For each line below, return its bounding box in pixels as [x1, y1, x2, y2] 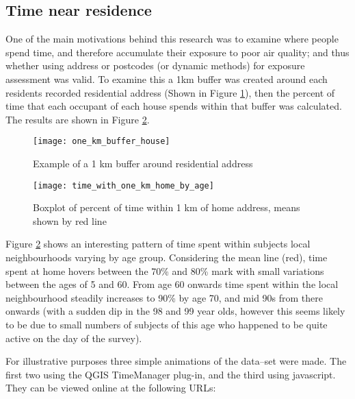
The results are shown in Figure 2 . [5, 112, 150, 126]
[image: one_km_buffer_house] [33, 136, 170, 147]
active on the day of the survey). [5, 330, 142, 345]
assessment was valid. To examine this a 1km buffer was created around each [5, 71, 328, 86]
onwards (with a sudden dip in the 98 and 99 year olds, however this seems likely [5, 304, 345, 318]
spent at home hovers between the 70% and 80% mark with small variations [5, 263, 324, 278]
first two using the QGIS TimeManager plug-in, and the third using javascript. [5, 367, 336, 381]
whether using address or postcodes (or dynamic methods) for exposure [5, 58, 305, 73]
